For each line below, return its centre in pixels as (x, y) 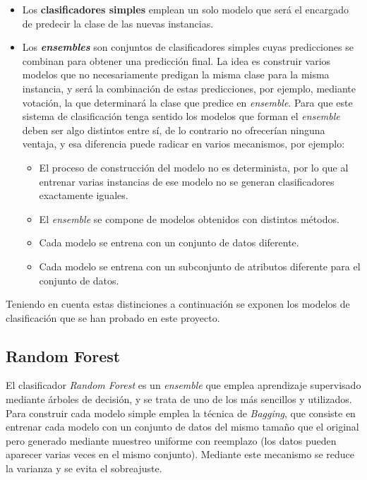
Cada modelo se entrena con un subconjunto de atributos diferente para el (200, 266)
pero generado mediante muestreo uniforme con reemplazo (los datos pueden (171, 440)
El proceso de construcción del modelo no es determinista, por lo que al (194, 167)
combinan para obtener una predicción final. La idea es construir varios (176, 60)
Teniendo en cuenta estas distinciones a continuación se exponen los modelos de (178, 304)
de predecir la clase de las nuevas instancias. (118, 23)
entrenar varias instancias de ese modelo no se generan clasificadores (187, 181)
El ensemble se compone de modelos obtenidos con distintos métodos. (189, 218)
